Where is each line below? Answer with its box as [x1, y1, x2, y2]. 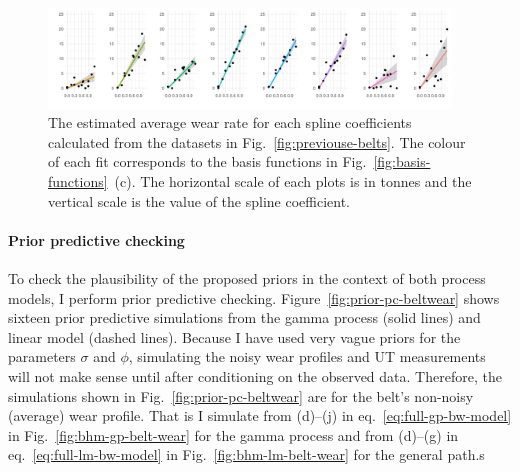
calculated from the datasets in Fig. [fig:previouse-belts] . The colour [48, 131, 466, 152]
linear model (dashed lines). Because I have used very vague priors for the [8, 326, 461, 347]
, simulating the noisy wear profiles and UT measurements [128, 346, 486, 367]
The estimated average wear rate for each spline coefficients [48, 112, 412, 133]
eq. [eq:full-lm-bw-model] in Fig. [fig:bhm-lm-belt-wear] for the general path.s [8, 444, 485, 465]
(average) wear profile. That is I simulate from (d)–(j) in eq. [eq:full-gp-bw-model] [8, 405, 512, 426]
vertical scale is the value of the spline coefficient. [48, 190, 350, 211]
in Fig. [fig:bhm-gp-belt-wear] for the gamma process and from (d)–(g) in [8, 424, 459, 445]
